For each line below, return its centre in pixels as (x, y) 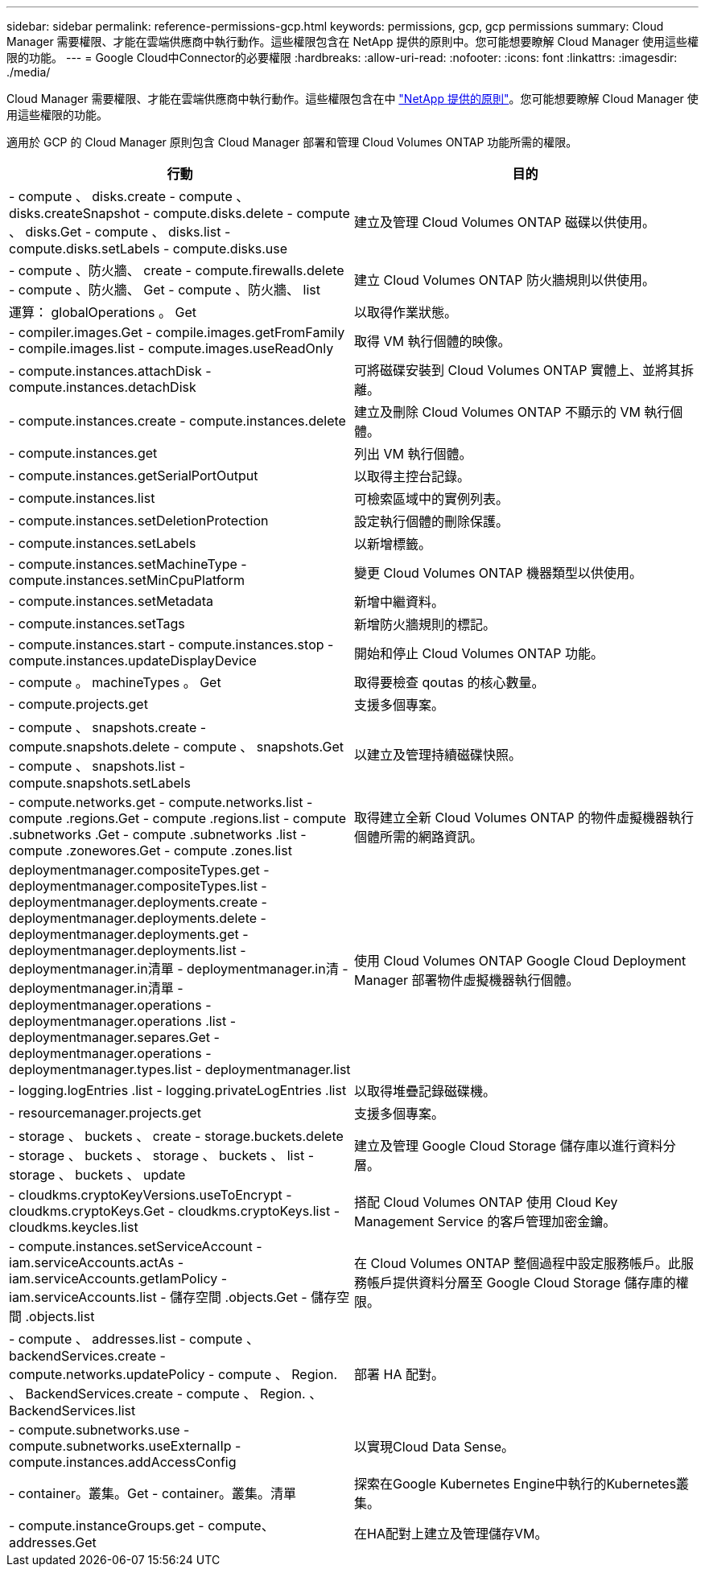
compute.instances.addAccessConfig (123, 1462)
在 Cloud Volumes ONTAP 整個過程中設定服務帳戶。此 (517, 1263)
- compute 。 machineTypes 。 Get (115, 682)
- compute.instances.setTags (97, 624)
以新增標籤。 (393, 544)
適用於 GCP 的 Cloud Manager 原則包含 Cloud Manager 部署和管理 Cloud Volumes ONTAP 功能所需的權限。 (292, 142)
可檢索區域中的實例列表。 (432, 499)
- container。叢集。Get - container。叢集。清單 (153, 1493)
